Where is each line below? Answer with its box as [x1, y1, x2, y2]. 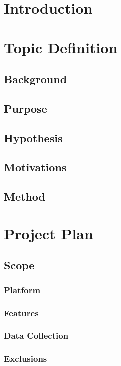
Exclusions [4, 352, 47, 365]
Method [4, 189, 45, 204]
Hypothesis [4, 130, 63, 145]
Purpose [4, 100, 47, 116]
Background [4, 71, 67, 87]
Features [4, 306, 39, 319]
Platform [4, 283, 41, 296]
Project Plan [4, 223, 93, 243]
